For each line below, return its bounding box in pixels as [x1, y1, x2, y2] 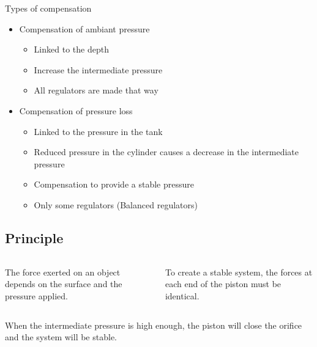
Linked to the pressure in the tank [34, 125, 163, 137]
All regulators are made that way [34, 84, 158, 97]
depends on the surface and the [5, 277, 122, 290]
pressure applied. [5, 289, 68, 302]
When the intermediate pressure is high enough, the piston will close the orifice [5, 318, 302, 331]
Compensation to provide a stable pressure [34, 178, 194, 191]
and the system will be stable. [5, 331, 117, 343]
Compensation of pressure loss [19, 104, 133, 117]
